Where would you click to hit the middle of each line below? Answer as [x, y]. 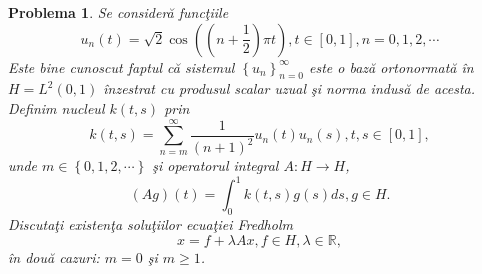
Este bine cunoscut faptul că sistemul [121, 66]
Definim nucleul [56, 107]
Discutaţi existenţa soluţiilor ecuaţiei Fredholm [150, 224]
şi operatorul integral [215, 165]
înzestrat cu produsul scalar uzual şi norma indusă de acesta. [289, 88]
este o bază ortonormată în [391, 66]
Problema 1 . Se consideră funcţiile [118, 12]
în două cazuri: [54, 256]
